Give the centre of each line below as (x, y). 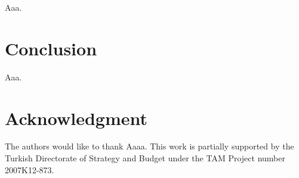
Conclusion (51, 48)
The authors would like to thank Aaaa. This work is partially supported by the (149, 146)
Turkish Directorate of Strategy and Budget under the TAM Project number (145, 158)
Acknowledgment (76, 118)
